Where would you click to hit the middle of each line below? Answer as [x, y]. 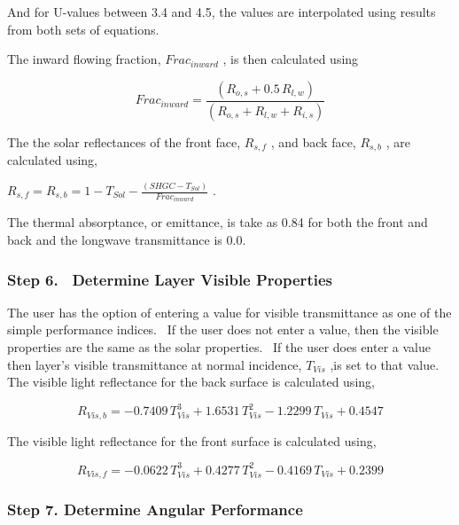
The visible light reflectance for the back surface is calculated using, [191, 382]
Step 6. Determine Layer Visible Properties [170, 279]
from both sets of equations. [83, 29]
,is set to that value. [385, 364]
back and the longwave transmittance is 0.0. [127, 240]
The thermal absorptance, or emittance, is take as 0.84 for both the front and [218, 222]
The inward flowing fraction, [84, 59]
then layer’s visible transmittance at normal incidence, [155, 364]
